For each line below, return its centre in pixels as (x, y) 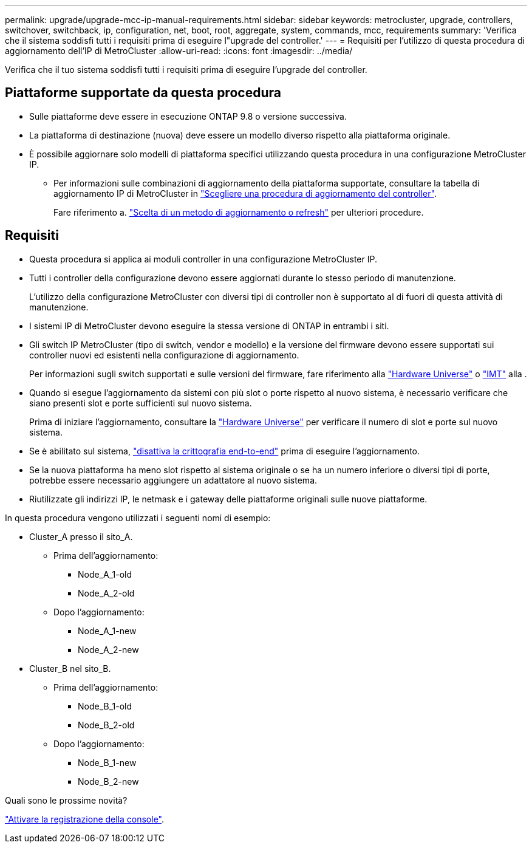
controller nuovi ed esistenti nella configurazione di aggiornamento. (164, 355)
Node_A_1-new (107, 631)
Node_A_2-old (106, 593)
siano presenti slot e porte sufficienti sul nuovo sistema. (141, 403)
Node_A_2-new (108, 649)
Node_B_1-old (105, 706)
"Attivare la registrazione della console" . (85, 819)
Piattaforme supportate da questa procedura (143, 93)
